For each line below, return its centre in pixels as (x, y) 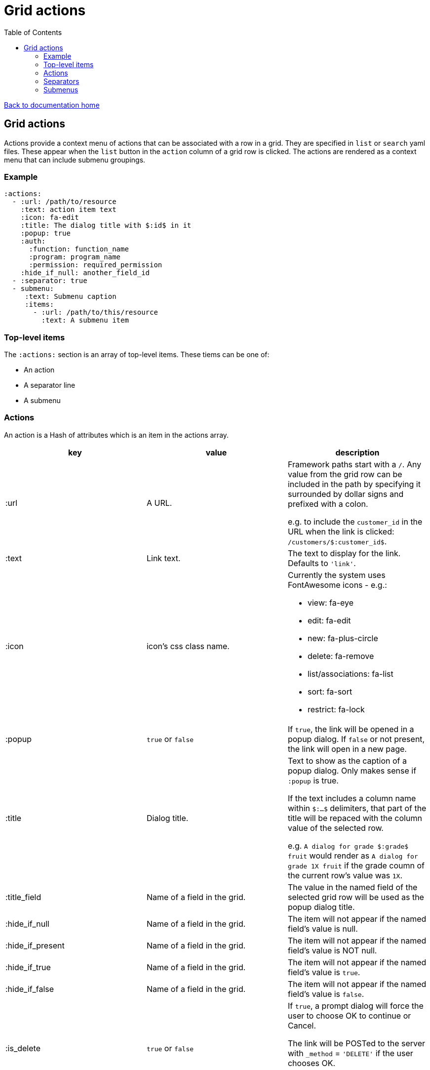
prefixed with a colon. (328, 504)
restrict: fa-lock (336, 709)
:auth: (33, 241)
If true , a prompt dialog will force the (355, 1006)
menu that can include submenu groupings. (75, 160)
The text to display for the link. (344, 553)
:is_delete (23, 1048)
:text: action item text (68, 210)
